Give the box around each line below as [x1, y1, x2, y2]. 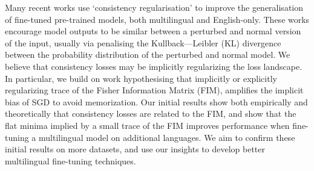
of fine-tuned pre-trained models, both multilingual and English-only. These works [5, 13, 310, 25]
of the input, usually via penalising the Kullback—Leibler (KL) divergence [5, 36, 281, 49]
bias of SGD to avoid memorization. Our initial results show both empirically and [5, 95, 308, 108]
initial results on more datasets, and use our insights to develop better [5, 143, 266, 155]
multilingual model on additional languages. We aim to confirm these [39, 131, 295, 143]
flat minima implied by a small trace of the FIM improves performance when [5, 119, 290, 131]
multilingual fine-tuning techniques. [5, 154, 136, 167]
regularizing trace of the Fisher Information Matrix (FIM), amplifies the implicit [5, 84, 304, 96]
